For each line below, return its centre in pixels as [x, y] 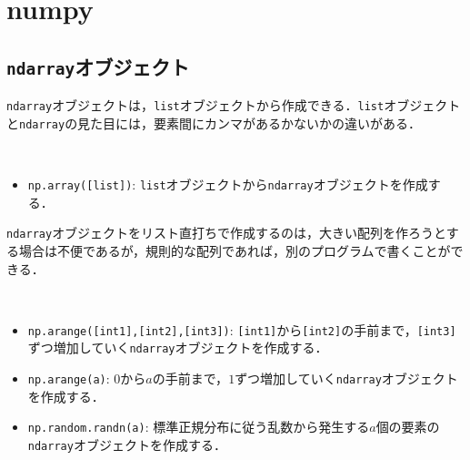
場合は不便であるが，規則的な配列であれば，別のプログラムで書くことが [235, 250]
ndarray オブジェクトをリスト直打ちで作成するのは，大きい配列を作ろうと [226, 233]
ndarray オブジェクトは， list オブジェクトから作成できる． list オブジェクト [234, 105]
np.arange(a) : [69, 378]
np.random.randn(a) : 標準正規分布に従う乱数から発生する [199, 427]
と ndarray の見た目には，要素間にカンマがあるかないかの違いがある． [214, 123]
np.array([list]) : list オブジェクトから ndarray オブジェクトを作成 [228, 184]
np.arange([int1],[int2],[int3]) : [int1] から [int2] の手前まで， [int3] [242, 329]
